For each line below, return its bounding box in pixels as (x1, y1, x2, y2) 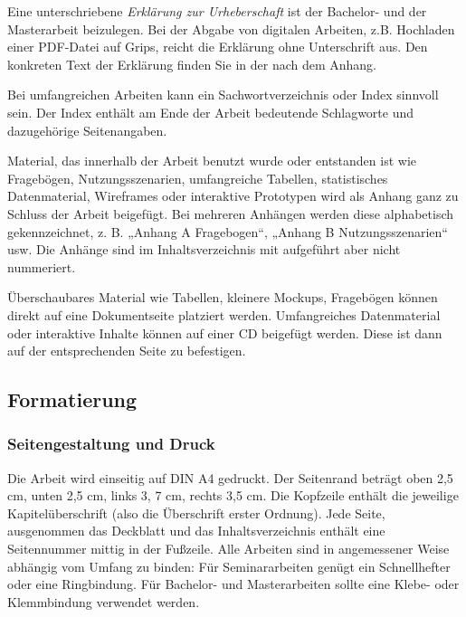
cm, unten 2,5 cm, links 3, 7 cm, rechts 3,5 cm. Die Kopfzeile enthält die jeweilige (7, 486, 459, 505)
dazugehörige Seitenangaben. (7, 120, 167, 139)
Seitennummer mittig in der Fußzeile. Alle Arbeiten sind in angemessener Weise (7, 539, 450, 558)
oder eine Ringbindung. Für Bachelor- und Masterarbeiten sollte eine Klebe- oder (7, 574, 460, 593)
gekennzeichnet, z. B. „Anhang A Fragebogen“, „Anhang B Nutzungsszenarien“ (7, 222, 448, 241)
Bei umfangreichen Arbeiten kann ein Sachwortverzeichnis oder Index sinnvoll (7, 85, 439, 104)
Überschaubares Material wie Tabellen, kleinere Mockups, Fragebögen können (7, 288, 438, 307)
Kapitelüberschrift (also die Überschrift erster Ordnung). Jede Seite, (7, 503, 385, 522)
